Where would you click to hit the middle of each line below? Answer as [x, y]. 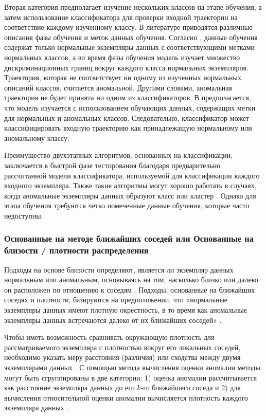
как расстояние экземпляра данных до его [69, 387]
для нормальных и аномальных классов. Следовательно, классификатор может [127, 117]
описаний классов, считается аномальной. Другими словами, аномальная [118, 87]
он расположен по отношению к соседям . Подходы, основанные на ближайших [130, 289]
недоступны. [24, 215]
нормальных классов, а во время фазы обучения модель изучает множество [122, 57]
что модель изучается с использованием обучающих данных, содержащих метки [130, 107]
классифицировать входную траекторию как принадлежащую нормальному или [128, 128]
